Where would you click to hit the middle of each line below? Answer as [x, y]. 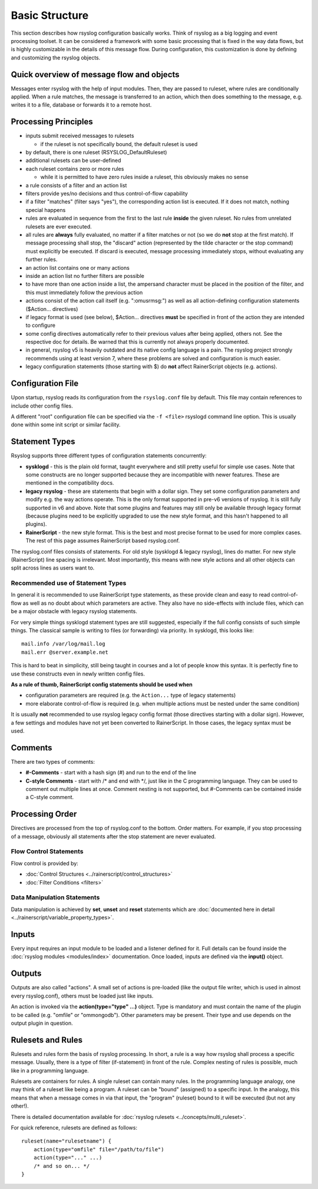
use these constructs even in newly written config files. [78, 674]
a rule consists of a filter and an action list [76, 185]
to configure [41, 325]
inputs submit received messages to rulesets [80, 136]
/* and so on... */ [62, 1166]
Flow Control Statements [47, 852]
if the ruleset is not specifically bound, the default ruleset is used [119, 144]
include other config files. [42, 406]
